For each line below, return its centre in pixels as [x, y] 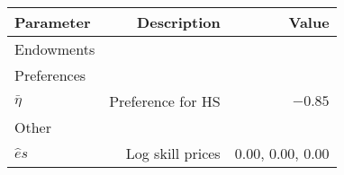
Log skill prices [173, 153]
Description [179, 22]
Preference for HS [165, 101]
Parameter [53, 22]
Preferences [50, 75]
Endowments [55, 49]
